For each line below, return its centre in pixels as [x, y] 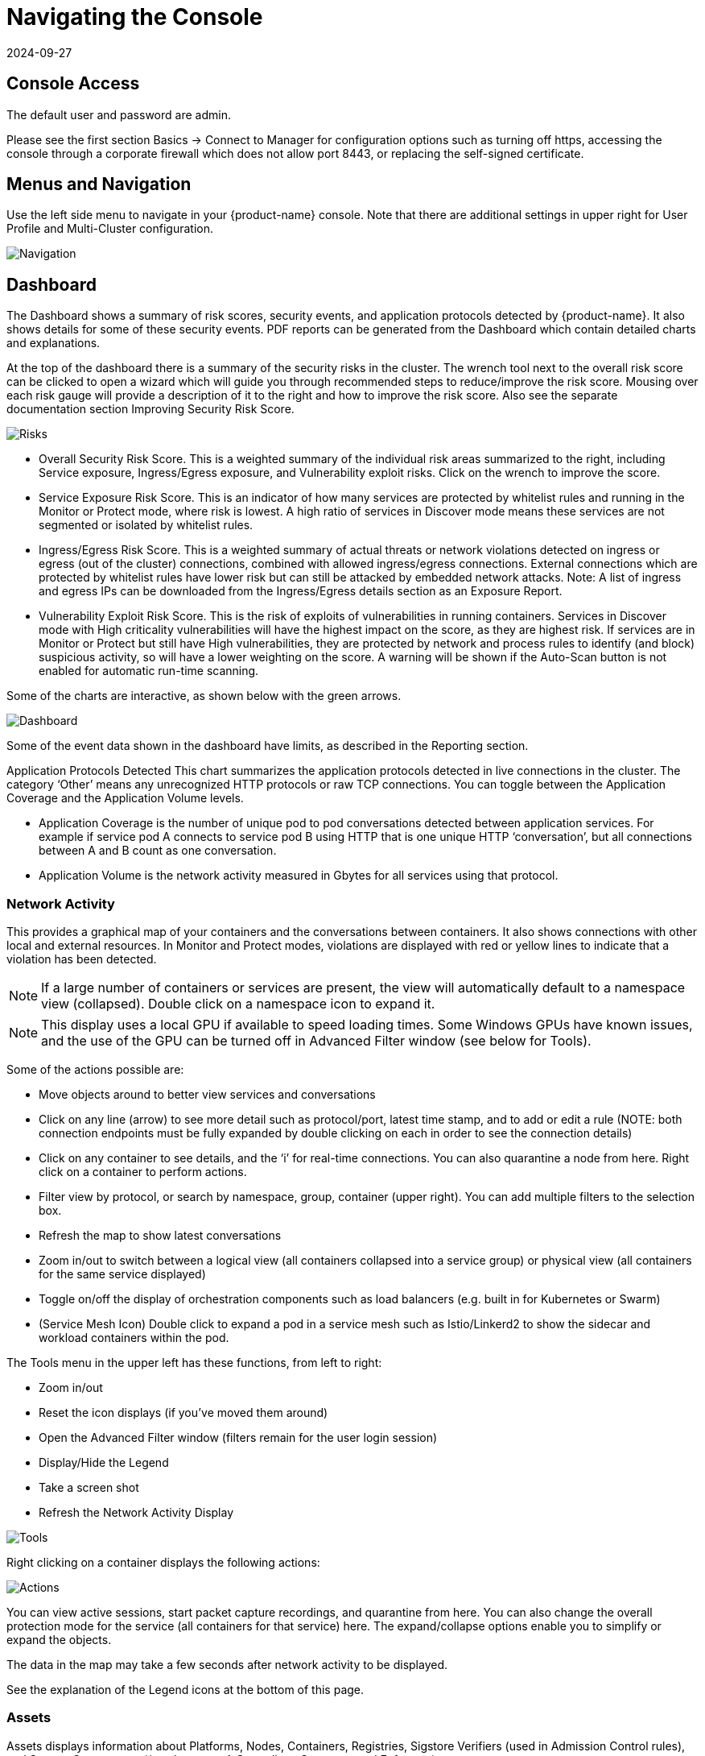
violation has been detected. [82, 959]
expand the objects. [59, 1640]
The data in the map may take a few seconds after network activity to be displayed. [227, 1665]
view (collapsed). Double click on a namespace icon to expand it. [238, 1004]
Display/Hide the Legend [104, 1463]
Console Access [73, 84]
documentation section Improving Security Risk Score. [150, 409]
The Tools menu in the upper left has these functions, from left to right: [194, 1363]
